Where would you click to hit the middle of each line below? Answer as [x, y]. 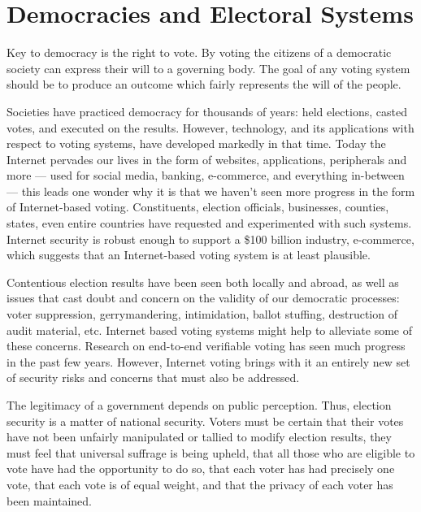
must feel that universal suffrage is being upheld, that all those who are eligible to [211, 452]
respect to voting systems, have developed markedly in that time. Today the [196, 143]
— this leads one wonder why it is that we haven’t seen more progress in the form [211, 191]
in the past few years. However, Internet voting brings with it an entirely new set [208, 361]
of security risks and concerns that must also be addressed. [153, 377]
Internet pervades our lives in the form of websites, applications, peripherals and [207, 159]
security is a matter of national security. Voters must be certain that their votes [205, 421]
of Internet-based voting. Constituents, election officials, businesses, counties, [198, 207]
